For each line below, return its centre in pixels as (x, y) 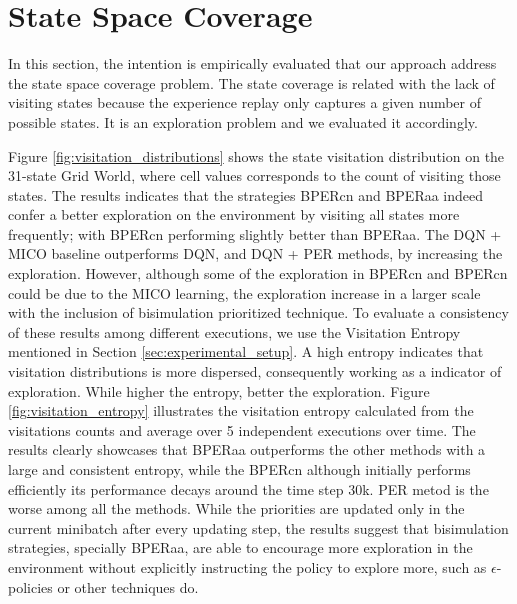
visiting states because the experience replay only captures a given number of (245, 102)
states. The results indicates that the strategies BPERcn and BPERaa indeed (246, 194)
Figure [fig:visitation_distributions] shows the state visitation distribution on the (256, 155)
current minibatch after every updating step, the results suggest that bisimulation (258, 527)
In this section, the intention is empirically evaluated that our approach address (252, 63)
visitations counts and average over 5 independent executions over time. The (242, 429)
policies (30, 586)
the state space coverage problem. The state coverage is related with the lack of (251, 82)
